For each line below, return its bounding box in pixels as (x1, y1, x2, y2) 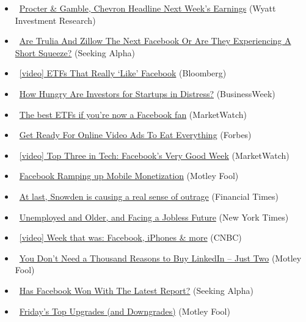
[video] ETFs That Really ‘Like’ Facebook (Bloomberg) (19, 67, 227, 79)
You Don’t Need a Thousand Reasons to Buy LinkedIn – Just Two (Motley (19, 251, 302, 264)
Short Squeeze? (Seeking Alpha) (15, 46, 135, 59)
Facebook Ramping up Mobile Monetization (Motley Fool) (19, 169, 239, 182)
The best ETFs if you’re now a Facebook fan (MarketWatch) (19, 108, 247, 120)
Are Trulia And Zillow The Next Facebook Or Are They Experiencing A (19, 34, 291, 47)
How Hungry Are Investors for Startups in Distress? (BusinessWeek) (19, 87, 275, 100)
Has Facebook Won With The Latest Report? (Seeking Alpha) (19, 284, 253, 296)
